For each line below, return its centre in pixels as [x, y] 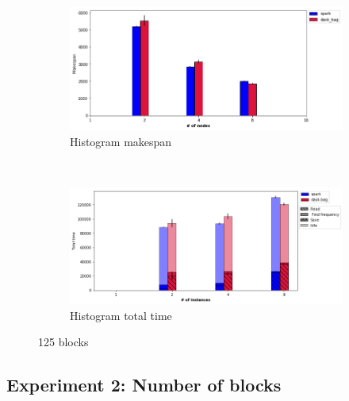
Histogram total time [121, 315]
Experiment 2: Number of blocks [144, 385]
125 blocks [63, 342]
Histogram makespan [121, 141]
